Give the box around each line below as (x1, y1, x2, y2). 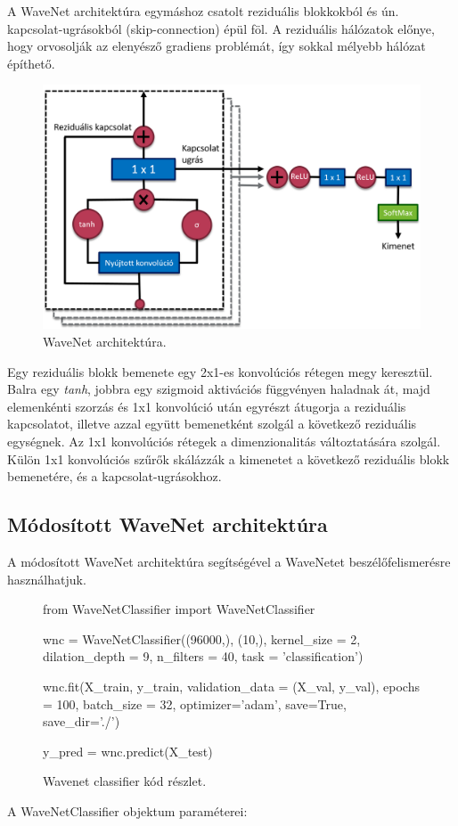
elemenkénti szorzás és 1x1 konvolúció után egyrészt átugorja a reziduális (7, 397, 406, 415)
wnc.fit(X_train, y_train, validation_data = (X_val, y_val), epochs (43, 677, 420, 695)
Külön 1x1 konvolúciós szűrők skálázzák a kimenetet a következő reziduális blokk (7, 449, 450, 468)
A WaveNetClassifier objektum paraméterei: (7, 801, 248, 820)
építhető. (7, 53, 55, 72)
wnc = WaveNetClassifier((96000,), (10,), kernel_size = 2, (43, 629, 361, 648)
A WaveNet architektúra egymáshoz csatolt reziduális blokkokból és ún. (7, 2, 399, 20)
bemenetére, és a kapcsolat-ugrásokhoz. (7, 467, 222, 486)
